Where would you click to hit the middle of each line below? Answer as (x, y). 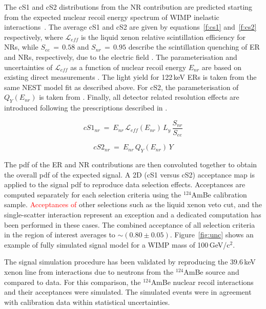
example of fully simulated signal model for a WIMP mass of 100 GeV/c (117, 244)
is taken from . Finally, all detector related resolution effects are (139, 97)
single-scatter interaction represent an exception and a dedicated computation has (133, 215)
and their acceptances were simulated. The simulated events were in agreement (128, 292)
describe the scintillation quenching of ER (194, 47)
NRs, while (21, 47)
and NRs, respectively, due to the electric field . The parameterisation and (121, 57)
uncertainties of (28, 67)
